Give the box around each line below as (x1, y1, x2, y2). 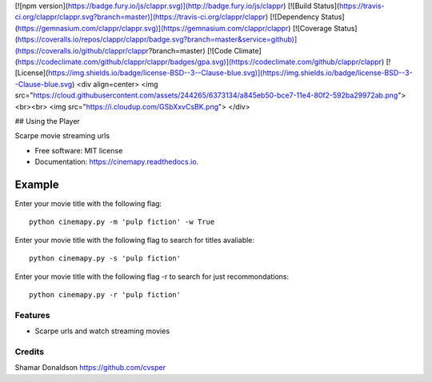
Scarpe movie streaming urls (14, 131, 110, 141)
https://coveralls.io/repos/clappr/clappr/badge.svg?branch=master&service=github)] (17, 34, 298, 44)
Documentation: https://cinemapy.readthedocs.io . (34, 157, 199, 167)
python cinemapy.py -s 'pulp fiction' (29, 254, 182, 263)
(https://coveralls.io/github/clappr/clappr (14, 46, 150, 55)
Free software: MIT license (34, 145, 123, 155)
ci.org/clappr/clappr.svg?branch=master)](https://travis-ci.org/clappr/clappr (14, 12, 266, 22)
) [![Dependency (265, 12, 320, 22)
